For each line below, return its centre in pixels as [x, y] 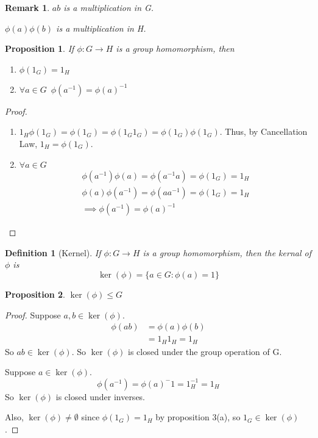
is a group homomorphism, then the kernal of [227, 252]
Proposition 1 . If [40, 48]
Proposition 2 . [35, 294]
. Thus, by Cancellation [263, 131]
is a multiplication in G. [109, 7]
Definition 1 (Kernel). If [53, 252]
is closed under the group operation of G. [205, 351]
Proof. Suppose [33, 314]
